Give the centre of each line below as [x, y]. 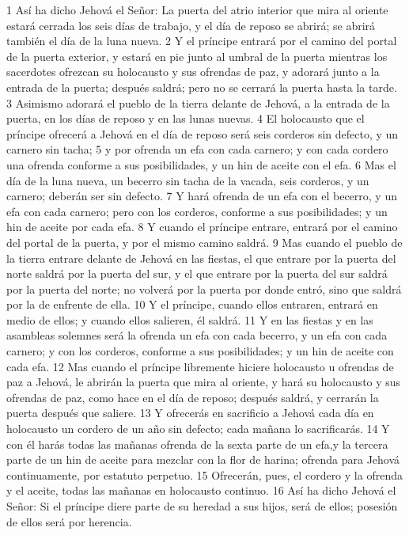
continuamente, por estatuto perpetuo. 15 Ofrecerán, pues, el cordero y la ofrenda [204, 474]
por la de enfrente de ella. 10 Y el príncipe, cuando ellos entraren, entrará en [192, 304]
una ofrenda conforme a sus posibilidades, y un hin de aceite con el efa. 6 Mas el [201, 164]
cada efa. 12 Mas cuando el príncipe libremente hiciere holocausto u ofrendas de [200, 366]
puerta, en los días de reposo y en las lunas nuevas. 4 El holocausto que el [186, 118]
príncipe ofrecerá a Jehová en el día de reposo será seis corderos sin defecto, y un [203, 133]
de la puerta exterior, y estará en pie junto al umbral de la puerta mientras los [197, 56]
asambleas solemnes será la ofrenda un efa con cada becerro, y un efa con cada [197, 335]
